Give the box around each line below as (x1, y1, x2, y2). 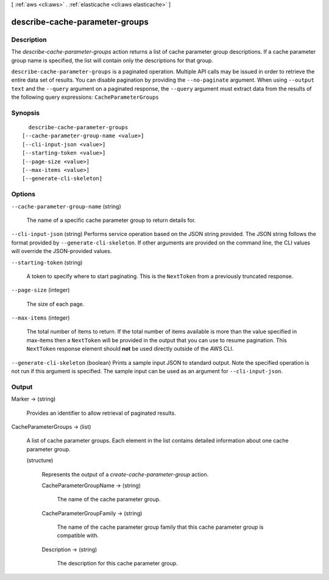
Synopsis (11, 109, 40, 117)
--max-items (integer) (11, 314, 70, 321)
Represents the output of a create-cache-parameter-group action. (41, 470, 209, 478)
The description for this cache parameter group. (57, 560, 178, 567)
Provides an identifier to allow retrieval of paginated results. (26, 409, 176, 417)
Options (11, 190, 36, 198)
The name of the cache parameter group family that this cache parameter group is (57, 523, 264, 531)
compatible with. (57, 532, 99, 539)
